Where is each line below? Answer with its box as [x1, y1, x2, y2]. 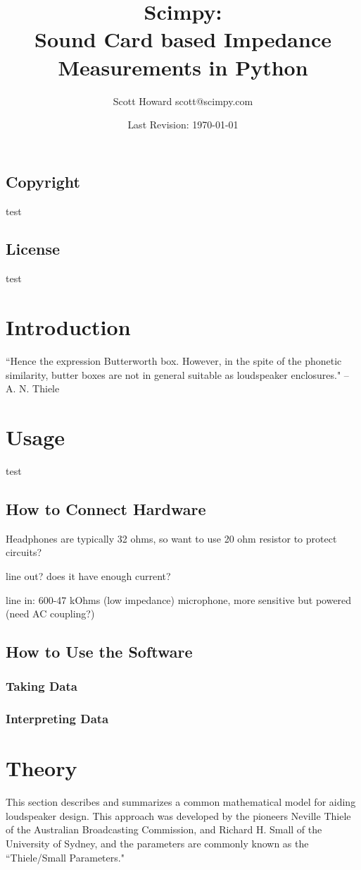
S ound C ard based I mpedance [34, 25, 331, 54]
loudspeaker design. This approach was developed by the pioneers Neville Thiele [6, 808, 351, 823]
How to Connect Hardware [6, 497, 206, 519]
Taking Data [6, 677, 77, 695]
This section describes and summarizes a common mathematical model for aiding [6, 795, 356, 809]
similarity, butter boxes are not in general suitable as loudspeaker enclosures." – [6, 367, 349, 382]
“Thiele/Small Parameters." [6, 850, 125, 864]
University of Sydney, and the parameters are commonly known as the [6, 836, 309, 851]
